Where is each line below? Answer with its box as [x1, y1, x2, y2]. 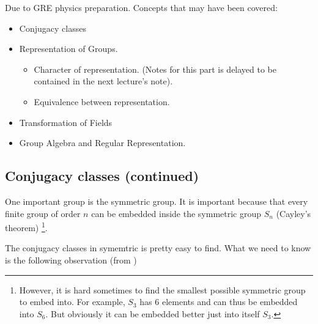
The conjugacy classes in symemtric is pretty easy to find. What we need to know [5, 241, 311, 254]
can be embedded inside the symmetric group [91, 207, 262, 219]
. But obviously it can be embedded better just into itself [45, 307, 260, 320]
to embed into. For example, [19, 295, 125, 308]
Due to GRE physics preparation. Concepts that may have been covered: [5, 1, 278, 13]
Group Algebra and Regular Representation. [19, 136, 186, 149]
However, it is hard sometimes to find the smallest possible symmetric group [19, 283, 306, 296]
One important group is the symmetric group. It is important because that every [5, 194, 308, 207]
